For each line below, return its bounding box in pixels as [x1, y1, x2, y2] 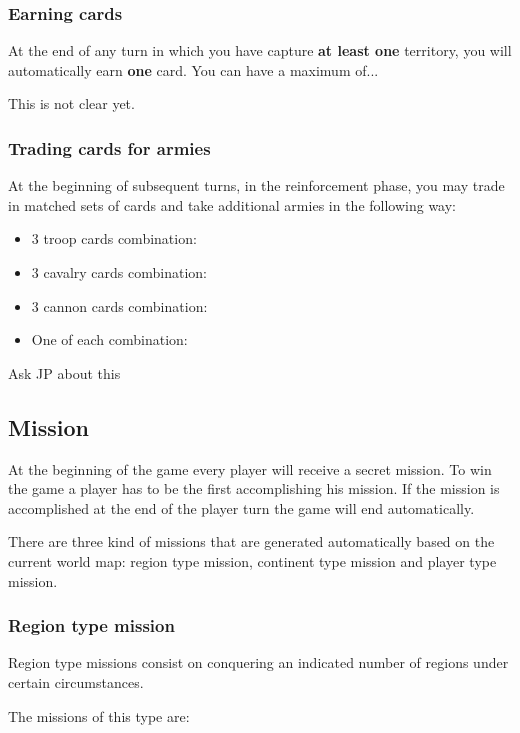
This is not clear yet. [8, 93, 135, 114]
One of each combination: [31, 329, 188, 350]
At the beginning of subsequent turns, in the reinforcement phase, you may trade [8, 175, 505, 196]
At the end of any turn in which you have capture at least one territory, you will [8, 40, 512, 61]
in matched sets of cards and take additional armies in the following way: [8, 194, 456, 215]
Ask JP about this [8, 362, 121, 383]
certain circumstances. [8, 671, 144, 692]
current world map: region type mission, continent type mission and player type [8, 550, 497, 571]
